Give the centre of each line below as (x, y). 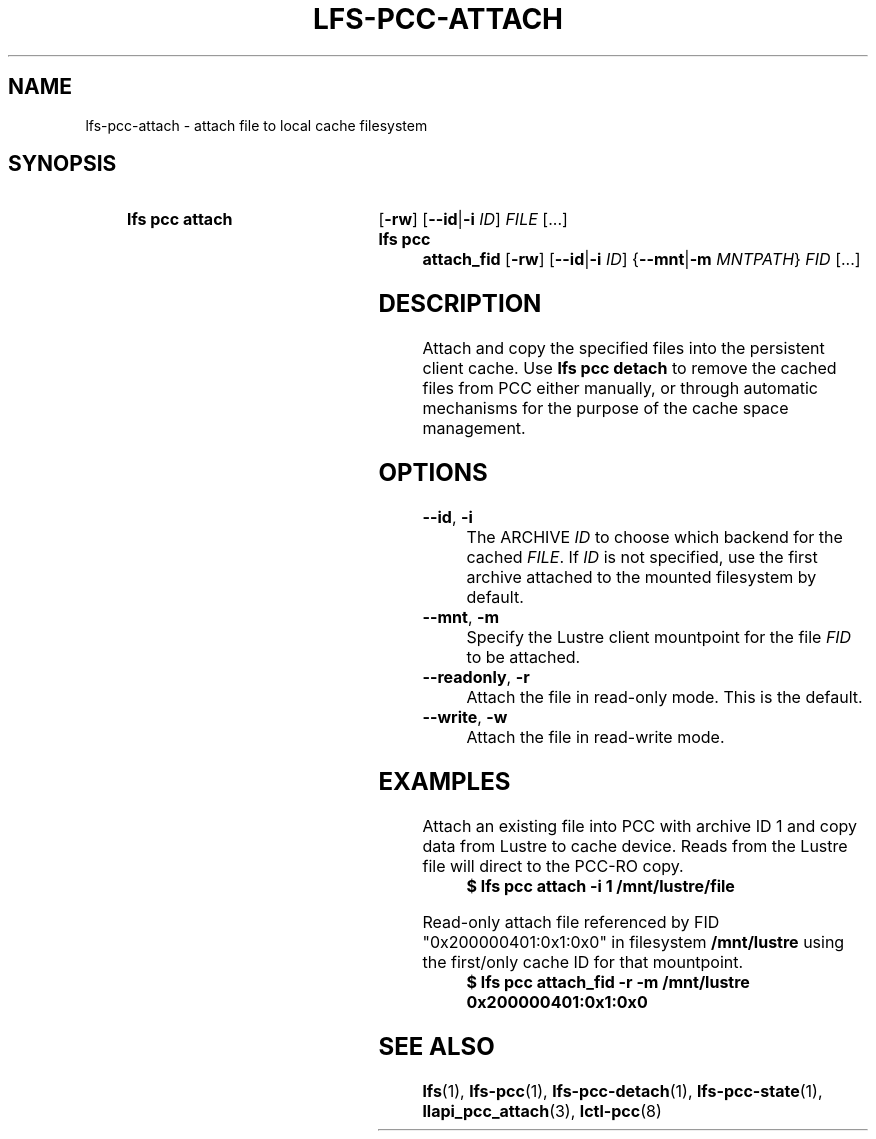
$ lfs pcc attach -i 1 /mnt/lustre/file (600, 885)
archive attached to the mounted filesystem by (641, 577)
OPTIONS (433, 473)
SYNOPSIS (62, 164)
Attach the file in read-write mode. (595, 737)
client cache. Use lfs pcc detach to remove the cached (629, 368)
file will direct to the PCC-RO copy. (553, 865)
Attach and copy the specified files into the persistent (623, 348)
